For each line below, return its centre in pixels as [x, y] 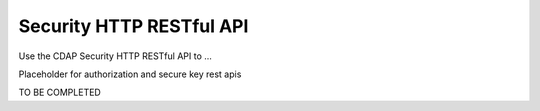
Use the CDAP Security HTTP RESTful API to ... [115, 56]
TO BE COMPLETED [60, 92]
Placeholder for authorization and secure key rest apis [130, 74]
